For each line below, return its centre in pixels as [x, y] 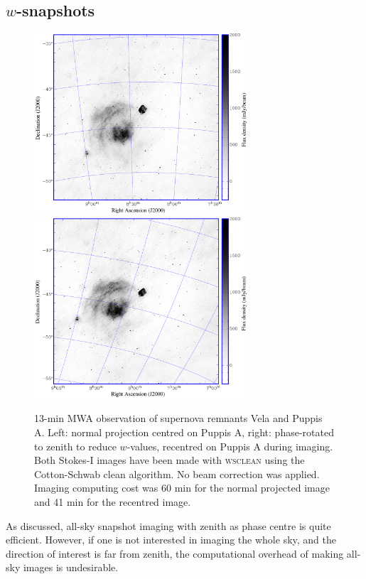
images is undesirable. [71, 567]
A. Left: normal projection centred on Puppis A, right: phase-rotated [184, 432]
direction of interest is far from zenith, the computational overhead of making [175, 553]
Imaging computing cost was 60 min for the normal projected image [182, 488]
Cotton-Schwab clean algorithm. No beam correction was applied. [177, 474]
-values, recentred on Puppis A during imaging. [230, 446]
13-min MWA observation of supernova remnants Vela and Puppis [178, 418]
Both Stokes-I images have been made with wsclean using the [169, 460]
